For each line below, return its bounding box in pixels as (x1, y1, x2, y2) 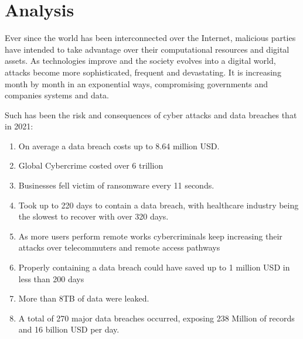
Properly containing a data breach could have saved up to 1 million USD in (18, 261, 290, 273)
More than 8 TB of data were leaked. (18, 292, 149, 304)
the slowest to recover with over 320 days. (18, 210, 169, 222)
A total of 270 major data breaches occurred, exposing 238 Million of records (18, 311, 295, 324)
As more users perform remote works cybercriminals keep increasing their (18, 230, 282, 242)
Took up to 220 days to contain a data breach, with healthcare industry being (18, 198, 299, 211)
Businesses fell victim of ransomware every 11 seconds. (18, 179, 215, 191)
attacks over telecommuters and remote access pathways (18, 241, 220, 254)
